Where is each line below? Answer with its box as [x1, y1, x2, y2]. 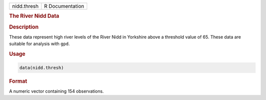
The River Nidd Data [9, 13, 60, 20]
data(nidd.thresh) [19, 65, 64, 71]
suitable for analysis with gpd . [9, 41, 70, 47]
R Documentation [44, 3, 85, 9]
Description [9, 24, 39, 30]
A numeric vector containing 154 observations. [9, 88, 104, 94]
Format [9, 77, 27, 84]
